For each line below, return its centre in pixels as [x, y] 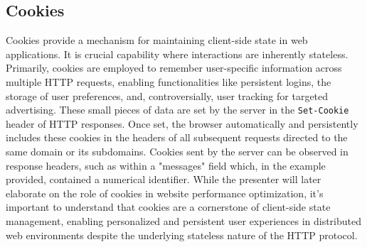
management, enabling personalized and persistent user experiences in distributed [184, 220]
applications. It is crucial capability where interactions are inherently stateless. [177, 54]
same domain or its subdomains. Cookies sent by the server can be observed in [177, 152]
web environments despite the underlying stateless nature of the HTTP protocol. [182, 235]
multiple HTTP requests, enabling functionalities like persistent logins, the [169, 81]
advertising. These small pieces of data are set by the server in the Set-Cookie [177, 110]
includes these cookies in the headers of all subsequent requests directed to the [177, 137]
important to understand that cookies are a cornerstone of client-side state [168, 207]
